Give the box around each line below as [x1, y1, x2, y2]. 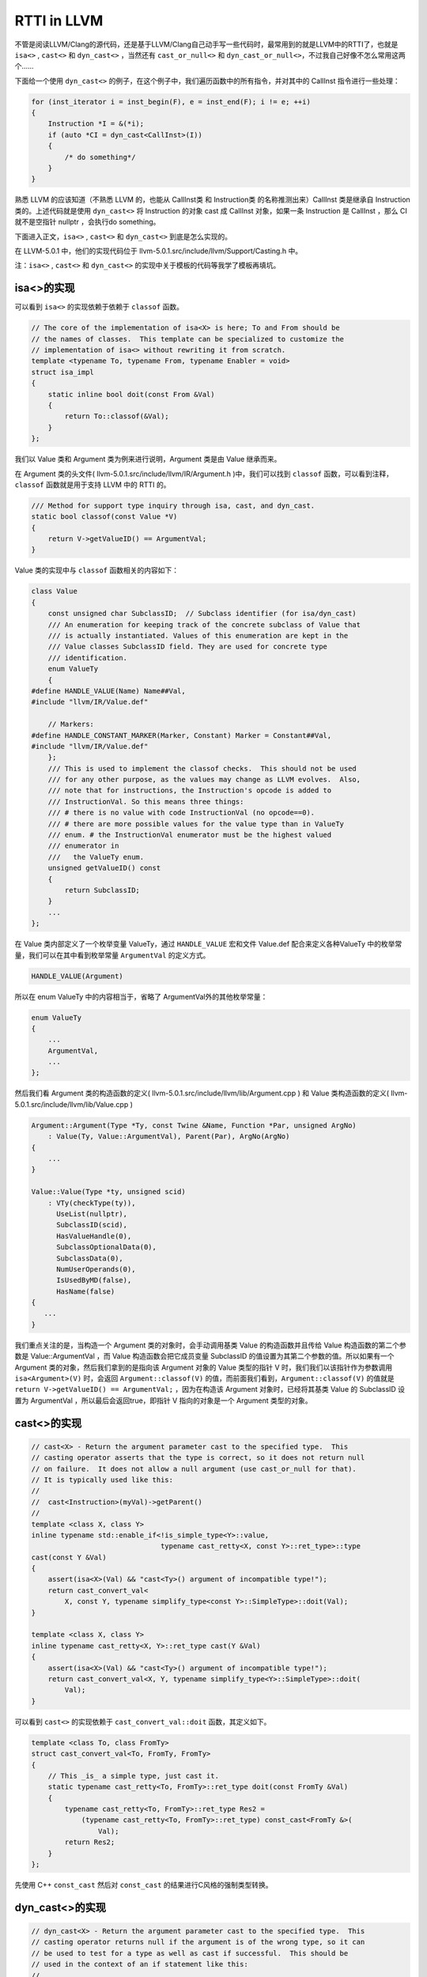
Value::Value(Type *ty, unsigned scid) [31, 1187, 186, 1196]
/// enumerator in [47, 841, 119, 850]
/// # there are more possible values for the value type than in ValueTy [47, 819, 344, 828]
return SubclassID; [64, 886, 140, 894]
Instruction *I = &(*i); [47, 119, 145, 128]
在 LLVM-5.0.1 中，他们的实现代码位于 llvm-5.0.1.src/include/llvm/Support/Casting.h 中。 [14, 246, 303, 255]
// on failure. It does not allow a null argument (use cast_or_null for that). [31, 1464, 357, 1473]
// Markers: [47, 720, 95, 729]
